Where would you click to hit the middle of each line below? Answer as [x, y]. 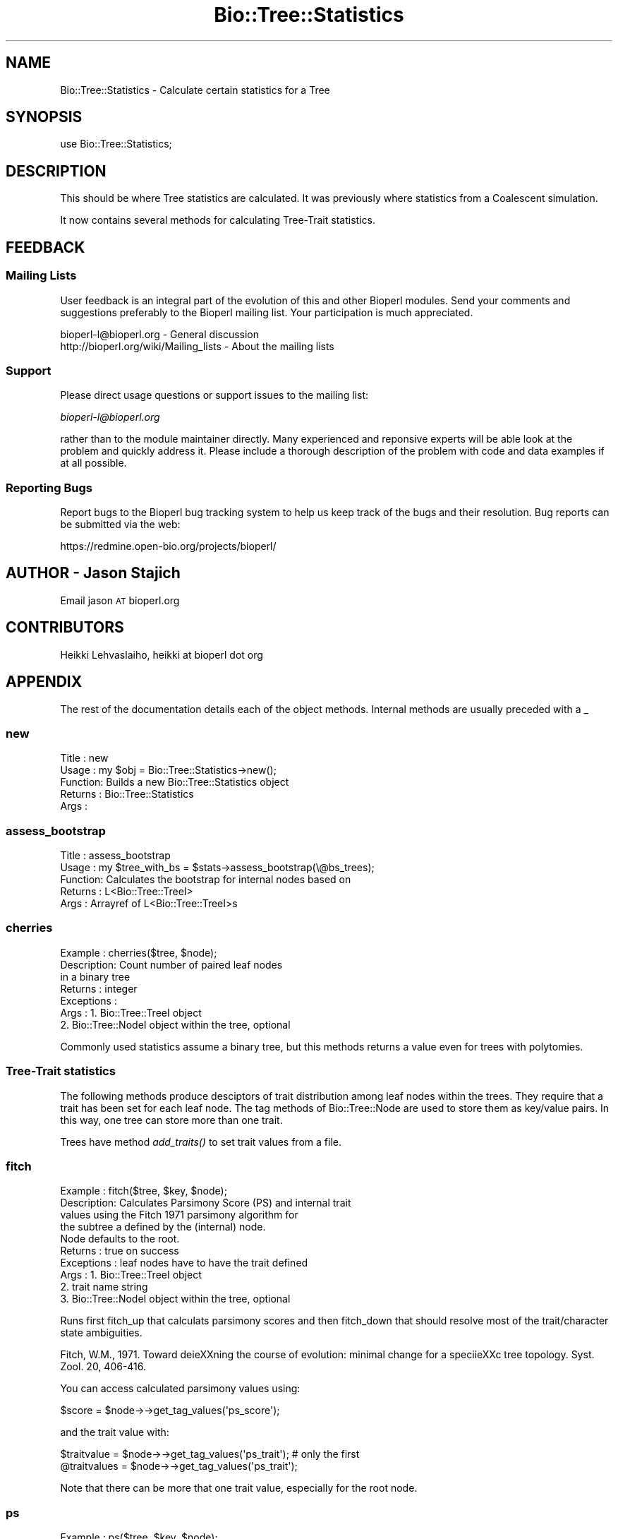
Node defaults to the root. [120, 1239]
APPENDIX [44, 682]
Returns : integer [99, 988]
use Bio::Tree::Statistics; [116, 144]
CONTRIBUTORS [65, 628]
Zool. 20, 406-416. [103, 1367]
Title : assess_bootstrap [115, 856]
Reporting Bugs [49, 487]
